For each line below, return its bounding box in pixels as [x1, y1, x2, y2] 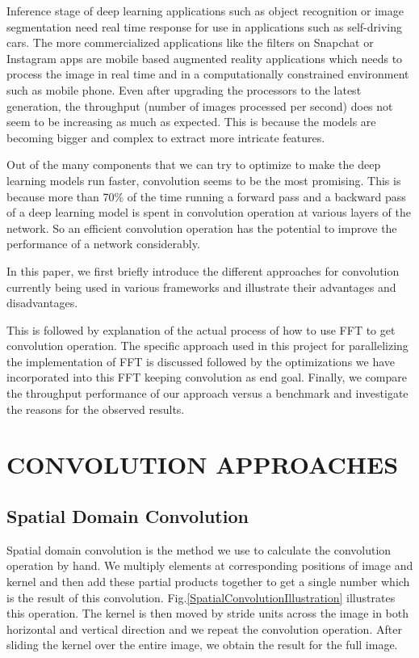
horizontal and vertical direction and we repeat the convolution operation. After [6, 620, 402, 637]
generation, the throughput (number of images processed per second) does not [6, 97, 393, 114]
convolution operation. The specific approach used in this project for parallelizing [6, 337, 409, 354]
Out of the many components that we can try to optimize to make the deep [6, 156, 381, 173]
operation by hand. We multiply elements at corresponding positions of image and [6, 557, 413, 574]
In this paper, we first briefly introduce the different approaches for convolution [6, 262, 400, 279]
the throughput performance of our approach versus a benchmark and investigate [6, 385, 409, 402]
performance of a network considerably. [6, 235, 200, 252]
